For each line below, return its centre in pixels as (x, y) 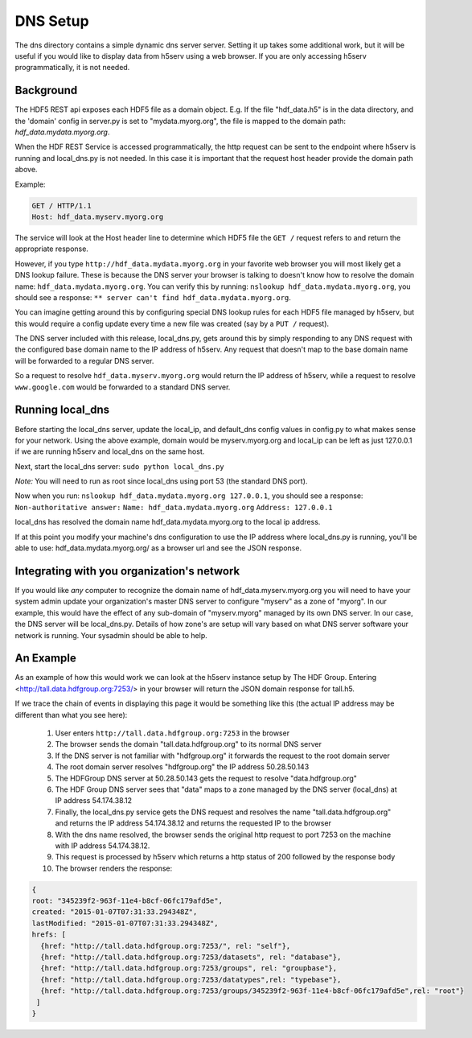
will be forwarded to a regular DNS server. (84, 360)
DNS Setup (52, 21)
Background (46, 91)
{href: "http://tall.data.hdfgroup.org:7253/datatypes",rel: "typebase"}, (191, 979)
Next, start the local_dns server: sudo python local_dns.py (119, 466)
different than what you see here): (71, 715)
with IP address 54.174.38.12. (103, 846)
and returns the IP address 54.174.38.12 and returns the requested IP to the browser (193, 823)
